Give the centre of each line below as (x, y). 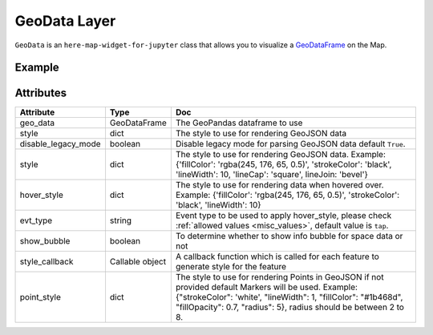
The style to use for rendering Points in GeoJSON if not (279, 277)
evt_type (36, 220)
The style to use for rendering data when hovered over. (279, 185)
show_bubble (45, 241)
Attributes (41, 93)
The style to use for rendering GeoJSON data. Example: (281, 155)
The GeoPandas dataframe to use (239, 123)
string (121, 220)
